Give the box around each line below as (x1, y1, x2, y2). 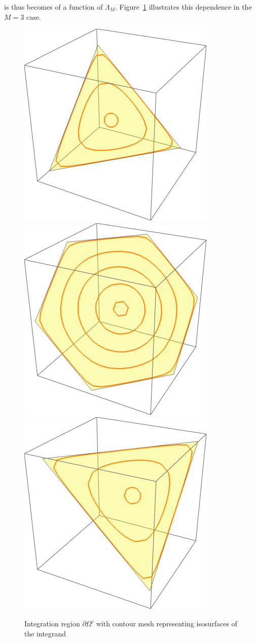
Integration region (24, 618, 80, 628)
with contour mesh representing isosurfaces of (96, 618, 237, 628)
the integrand (24, 628, 66, 638)
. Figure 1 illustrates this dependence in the (115, 2, 252, 12)
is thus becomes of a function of (4, 2, 103, 12)
